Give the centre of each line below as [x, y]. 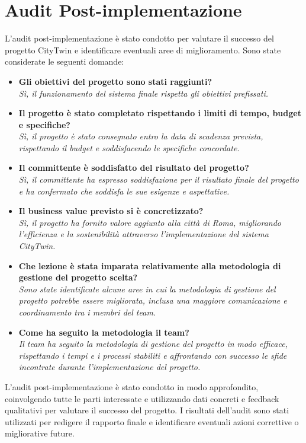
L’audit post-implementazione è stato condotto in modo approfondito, [132, 386]
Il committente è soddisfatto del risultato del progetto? [134, 168]
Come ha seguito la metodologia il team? [104, 332]
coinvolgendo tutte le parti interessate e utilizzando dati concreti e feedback [142, 398]
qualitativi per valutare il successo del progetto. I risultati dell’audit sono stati [147, 410]
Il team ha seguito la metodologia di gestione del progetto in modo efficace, [153, 344]
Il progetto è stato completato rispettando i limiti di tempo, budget [160, 113]
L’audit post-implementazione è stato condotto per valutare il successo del [139, 38]
